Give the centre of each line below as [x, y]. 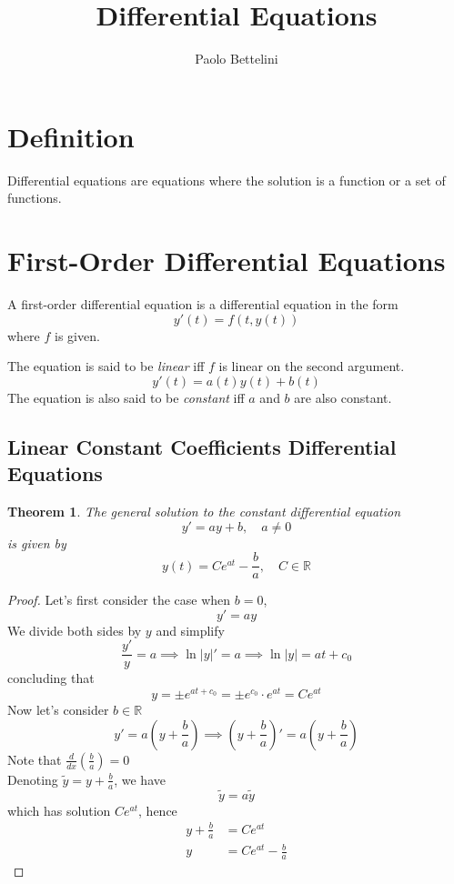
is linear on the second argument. [312, 366]
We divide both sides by [75, 630]
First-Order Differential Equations [227, 261]
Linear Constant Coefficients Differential [202, 446]
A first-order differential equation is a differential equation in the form [203, 303]
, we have [140, 779]
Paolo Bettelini [237, 59]
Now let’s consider [58, 710]
